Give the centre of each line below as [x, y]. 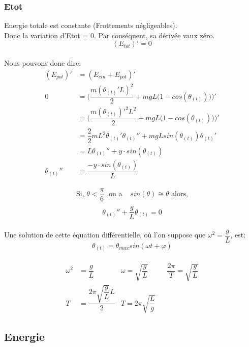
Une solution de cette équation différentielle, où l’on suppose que [105, 235]
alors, [180, 194]
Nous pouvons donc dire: [43, 63]
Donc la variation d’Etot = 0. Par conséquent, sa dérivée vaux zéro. [110, 35]
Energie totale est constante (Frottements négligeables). [91, 25]
